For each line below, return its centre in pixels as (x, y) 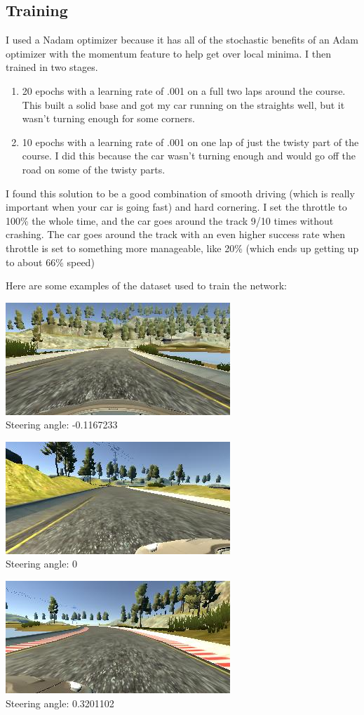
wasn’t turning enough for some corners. (108, 118)
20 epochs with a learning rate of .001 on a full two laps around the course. (184, 90)
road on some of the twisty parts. (94, 169)
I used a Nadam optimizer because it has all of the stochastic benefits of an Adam (182, 40)
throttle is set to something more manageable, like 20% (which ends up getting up (182, 248)
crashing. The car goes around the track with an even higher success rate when (175, 234)
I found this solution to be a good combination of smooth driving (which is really (180, 193)
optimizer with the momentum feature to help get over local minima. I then (169, 53)
